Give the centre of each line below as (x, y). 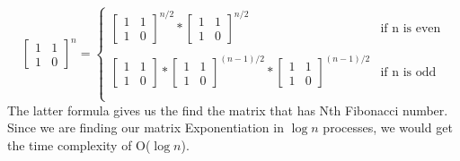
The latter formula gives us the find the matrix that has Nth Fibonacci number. (228, 110)
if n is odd (408, 73)
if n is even (411, 28)
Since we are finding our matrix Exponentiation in (146, 127)
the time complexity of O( (79, 144)
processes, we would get (388, 127)
